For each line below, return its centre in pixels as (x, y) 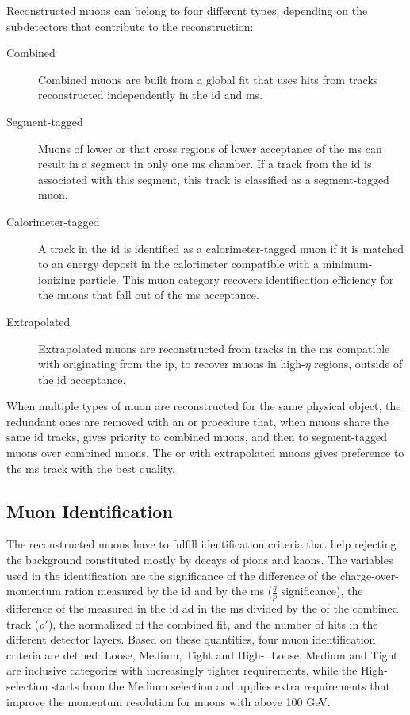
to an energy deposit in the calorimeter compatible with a (179, 264)
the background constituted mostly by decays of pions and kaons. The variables (200, 560)
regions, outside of (358, 364)
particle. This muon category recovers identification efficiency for (237, 279)
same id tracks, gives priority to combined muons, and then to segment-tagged (197, 437)
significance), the (322, 591)
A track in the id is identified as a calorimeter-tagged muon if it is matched (221, 248)
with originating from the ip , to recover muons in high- (172, 364)
